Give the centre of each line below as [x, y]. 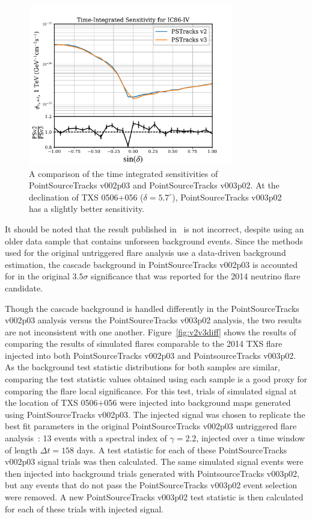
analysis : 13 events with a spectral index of [86, 438]
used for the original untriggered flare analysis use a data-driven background [145, 253]
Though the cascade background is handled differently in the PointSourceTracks [152, 308]
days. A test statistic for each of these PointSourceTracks [182, 449]
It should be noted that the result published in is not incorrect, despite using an [154, 228]
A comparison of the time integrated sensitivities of [124, 173]
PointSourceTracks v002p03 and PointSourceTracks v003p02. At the [154, 185]
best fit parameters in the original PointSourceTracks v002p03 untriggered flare [151, 426]
